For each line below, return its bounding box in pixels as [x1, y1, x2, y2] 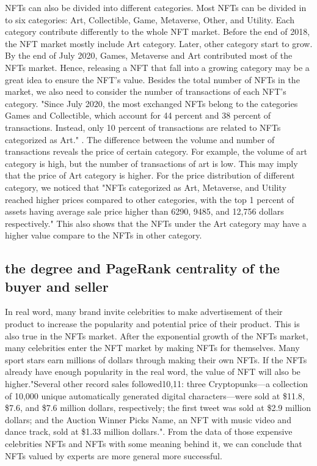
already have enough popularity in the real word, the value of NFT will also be [5, 365, 301, 378]
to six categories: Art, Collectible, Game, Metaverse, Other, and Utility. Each [5, 13, 294, 26]
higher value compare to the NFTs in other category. [5, 229, 202, 242]
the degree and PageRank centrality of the [5, 259, 280, 278]
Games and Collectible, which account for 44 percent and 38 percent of [5, 109, 271, 122]
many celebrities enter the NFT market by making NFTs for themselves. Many [5, 341, 300, 354]
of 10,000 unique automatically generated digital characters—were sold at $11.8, [5, 389, 305, 402]
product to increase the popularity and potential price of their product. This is [5, 317, 300, 330]
